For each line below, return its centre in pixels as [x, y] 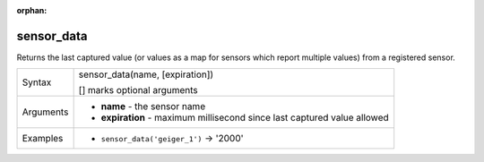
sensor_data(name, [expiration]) [146, 74]
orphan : [32, 10]
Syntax [37, 82]
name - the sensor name [153, 107]
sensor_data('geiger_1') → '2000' [172, 139]
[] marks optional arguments [138, 90]
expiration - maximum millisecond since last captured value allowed [245, 118]
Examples [43, 139]
